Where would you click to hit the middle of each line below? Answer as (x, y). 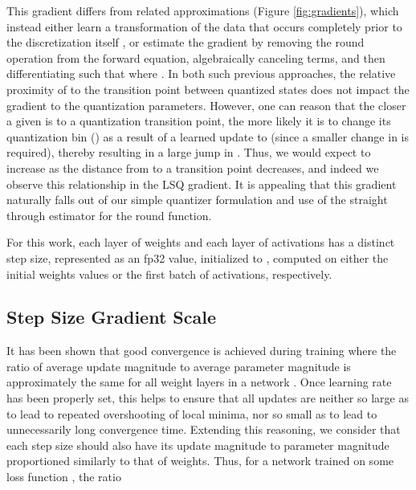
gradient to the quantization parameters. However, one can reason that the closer (206, 105)
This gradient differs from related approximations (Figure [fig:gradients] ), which (203, 10)
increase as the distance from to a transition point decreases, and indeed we (193, 167)
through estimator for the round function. (109, 215)
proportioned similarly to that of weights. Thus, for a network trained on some (200, 461)
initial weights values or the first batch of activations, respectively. (169, 274)
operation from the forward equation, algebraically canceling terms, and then (196, 57)
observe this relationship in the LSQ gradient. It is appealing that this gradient (202, 184)
